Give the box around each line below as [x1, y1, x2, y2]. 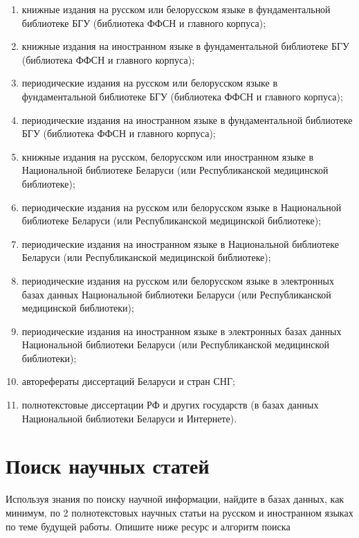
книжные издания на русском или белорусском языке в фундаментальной [21, 2, 331, 16]
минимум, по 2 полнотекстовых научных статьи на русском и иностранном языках [6, 505, 353, 519]
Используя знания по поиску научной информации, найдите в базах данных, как [6, 492, 344, 506]
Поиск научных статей [6, 451, 210, 480]
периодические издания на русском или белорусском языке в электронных [21, 273, 334, 287]
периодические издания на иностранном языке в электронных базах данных [21, 323, 342, 338]
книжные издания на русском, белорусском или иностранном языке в [21, 149, 314, 163]
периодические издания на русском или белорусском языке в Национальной [21, 199, 342, 214]
